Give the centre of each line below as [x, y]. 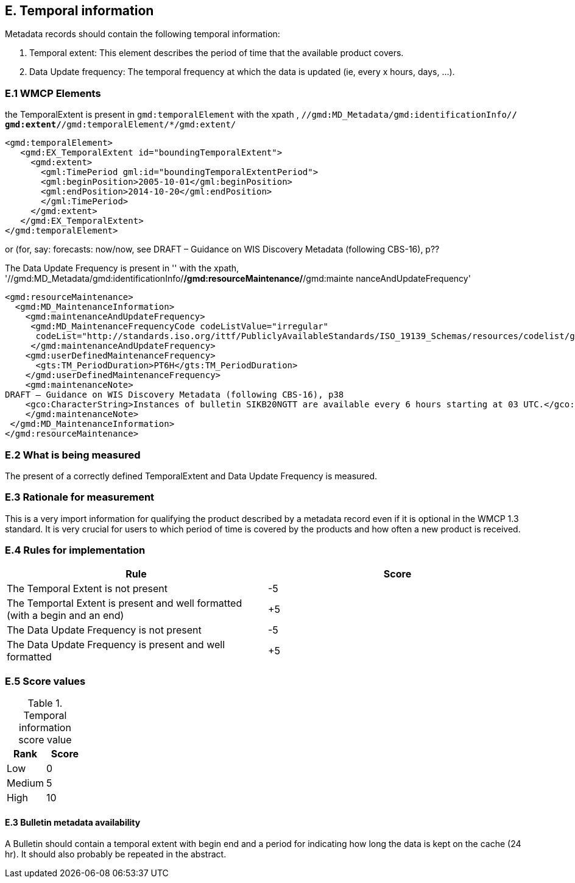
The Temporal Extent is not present [87, 589]
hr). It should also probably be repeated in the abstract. [116, 854]
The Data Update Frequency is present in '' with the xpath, [122, 268]
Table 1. [45, 703]
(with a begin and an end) [65, 616]
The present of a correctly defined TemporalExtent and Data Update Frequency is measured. [191, 476]
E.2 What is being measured [73, 455]
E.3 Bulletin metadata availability [73, 822]
